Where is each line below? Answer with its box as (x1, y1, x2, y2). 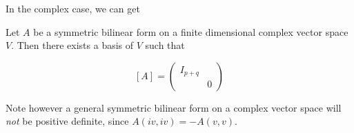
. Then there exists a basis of (11, 38, 134, 52)
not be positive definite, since (6, 114, 129, 128)
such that (145, 38, 185, 52)
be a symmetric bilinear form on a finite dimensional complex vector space (33, 24, 348, 39)
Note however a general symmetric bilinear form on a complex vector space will (6, 100, 342, 114)
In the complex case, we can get (6, 1, 140, 15)
